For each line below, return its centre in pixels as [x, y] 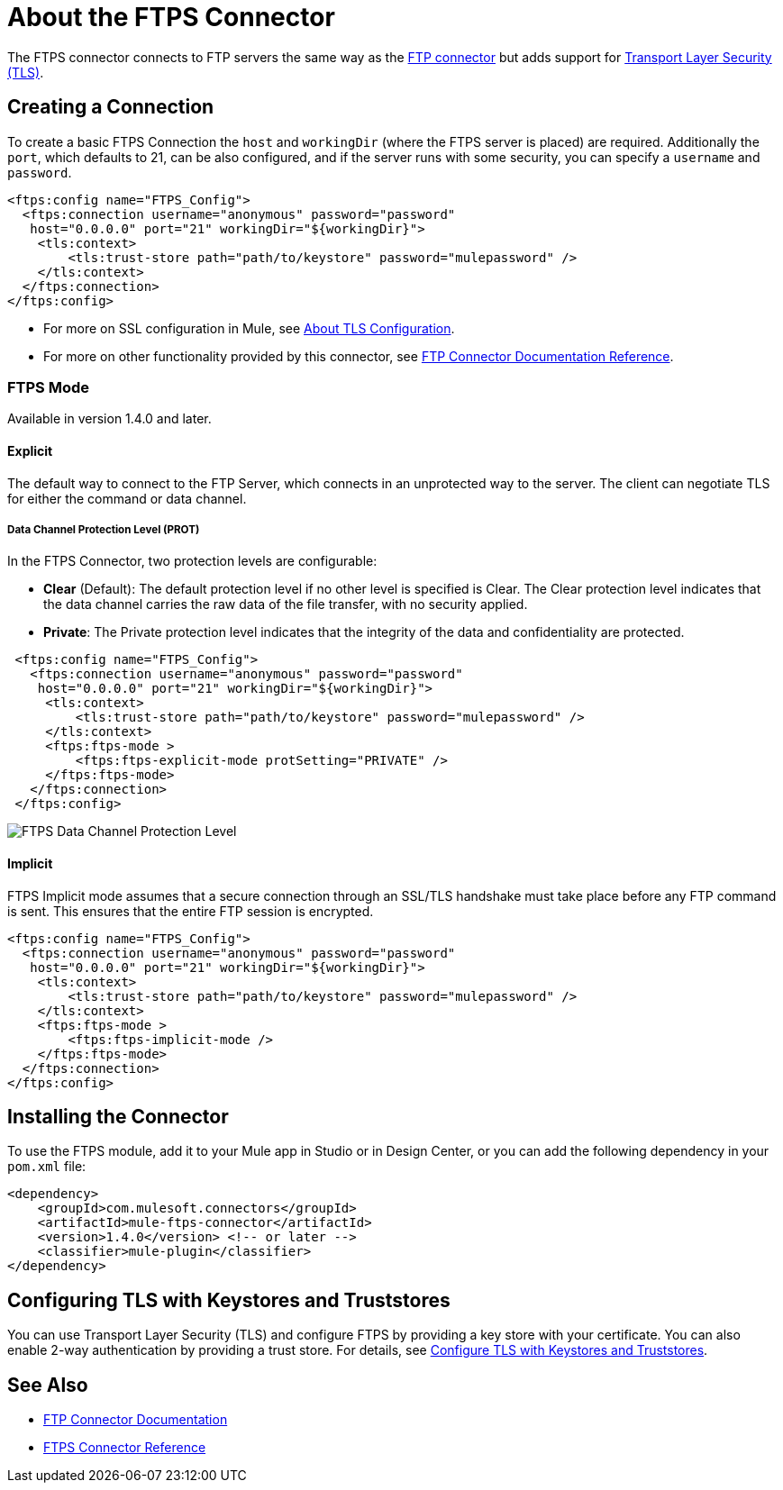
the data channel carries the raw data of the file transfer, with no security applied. [286, 604]
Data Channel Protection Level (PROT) [104, 529]
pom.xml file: [47, 1167]
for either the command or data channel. [127, 498]
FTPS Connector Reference [125, 1448]
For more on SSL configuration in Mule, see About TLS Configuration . [249, 328]
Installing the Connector [118, 1116]
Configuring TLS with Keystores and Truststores [229, 1300]
